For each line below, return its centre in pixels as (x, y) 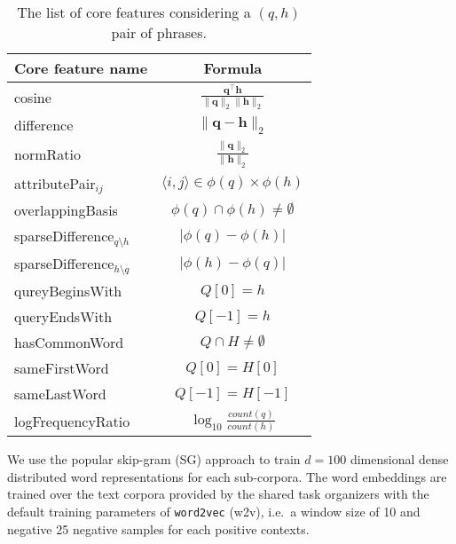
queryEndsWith (63, 317)
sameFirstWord (62, 368)
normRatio (47, 154)
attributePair (55, 183)
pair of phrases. (159, 32)
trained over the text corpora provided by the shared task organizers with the (218, 494)
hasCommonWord (69, 343)
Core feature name (81, 68)
